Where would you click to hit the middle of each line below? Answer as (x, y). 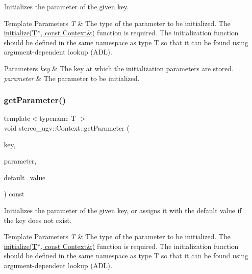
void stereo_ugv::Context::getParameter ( (67, 127)
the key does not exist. (38, 220)
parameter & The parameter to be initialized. (72, 78)
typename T (58, 118)
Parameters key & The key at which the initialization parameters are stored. (119, 68)
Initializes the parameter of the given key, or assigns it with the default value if (123, 210)
